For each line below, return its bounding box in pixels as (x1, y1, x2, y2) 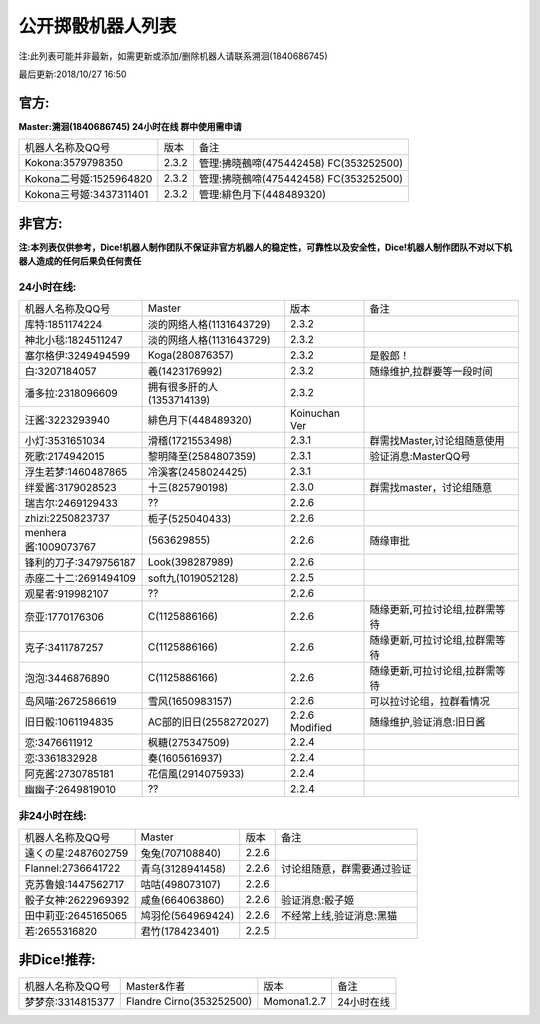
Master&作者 (125, 979, 186, 993)
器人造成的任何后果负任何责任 (18, 255, 142, 267)
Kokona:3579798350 (24, 156, 124, 170)
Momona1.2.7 (263, 994, 327, 1008)
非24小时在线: (18, 808, 87, 822)
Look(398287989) (147, 555, 234, 569)
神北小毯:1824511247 (24, 333, 124, 347)
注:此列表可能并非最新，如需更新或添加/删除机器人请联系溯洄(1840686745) (18, 50, 329, 62)
